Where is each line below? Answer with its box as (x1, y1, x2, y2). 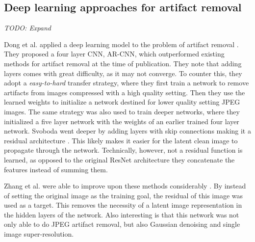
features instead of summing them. (4, 164, 108, 174)
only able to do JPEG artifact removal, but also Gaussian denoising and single (4, 219, 240, 229)
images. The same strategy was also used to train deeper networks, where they (4, 106, 240, 116)
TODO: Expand (4, 23, 51, 33)
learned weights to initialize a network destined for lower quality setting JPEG (4, 97, 240, 107)
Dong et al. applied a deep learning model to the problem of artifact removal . (4, 39, 239, 49)
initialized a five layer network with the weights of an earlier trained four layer (4, 116, 239, 126)
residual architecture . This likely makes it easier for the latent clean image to (4, 135, 238, 145)
